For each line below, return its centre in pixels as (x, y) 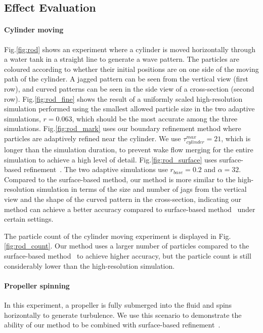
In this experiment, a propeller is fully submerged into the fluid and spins (118, 305)
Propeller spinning (37, 285)
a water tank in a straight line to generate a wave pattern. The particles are (122, 59)
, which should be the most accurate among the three (155, 118)
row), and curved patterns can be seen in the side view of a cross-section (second (129, 88)
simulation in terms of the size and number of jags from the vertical (142, 189)
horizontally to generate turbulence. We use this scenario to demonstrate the (123, 315)
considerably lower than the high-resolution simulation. (90, 265)
